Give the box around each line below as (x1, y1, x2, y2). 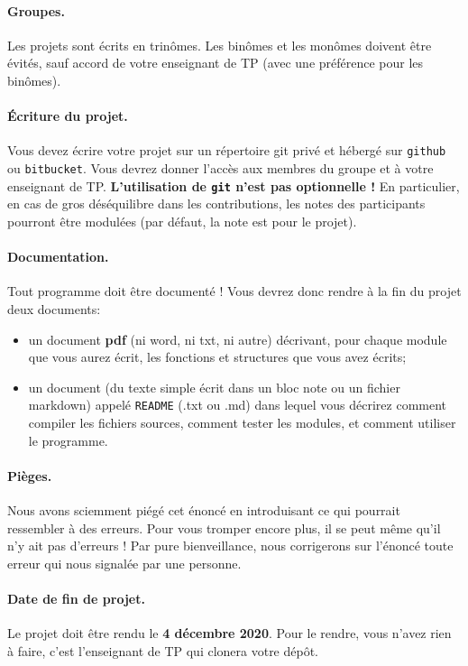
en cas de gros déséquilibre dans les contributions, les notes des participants (7, 194, 426, 213)
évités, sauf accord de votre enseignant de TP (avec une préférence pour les (7, 53, 424, 72)
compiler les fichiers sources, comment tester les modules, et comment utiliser (28, 412, 456, 431)
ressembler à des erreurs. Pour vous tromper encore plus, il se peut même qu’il (7, 518, 441, 537)
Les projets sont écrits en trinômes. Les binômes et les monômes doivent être (7, 35, 432, 54)
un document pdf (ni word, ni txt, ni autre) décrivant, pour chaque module (28, 329, 447, 348)
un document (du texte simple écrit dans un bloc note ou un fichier (28, 377, 400, 396)
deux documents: (7, 299, 101, 318)
